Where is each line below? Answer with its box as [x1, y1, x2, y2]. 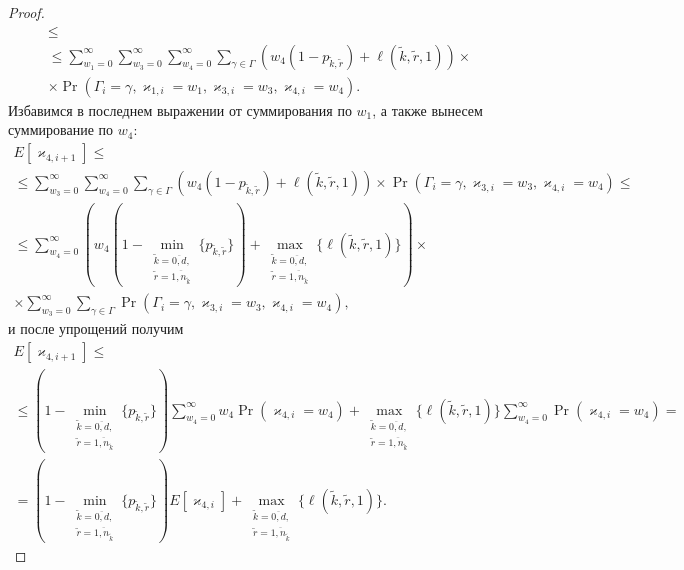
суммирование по [8, 119, 114, 140]
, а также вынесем [372, 99, 483, 120]
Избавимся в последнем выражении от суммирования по [8, 99, 352, 120]
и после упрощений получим [8, 318, 184, 339]
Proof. [8, 2, 45, 22]
